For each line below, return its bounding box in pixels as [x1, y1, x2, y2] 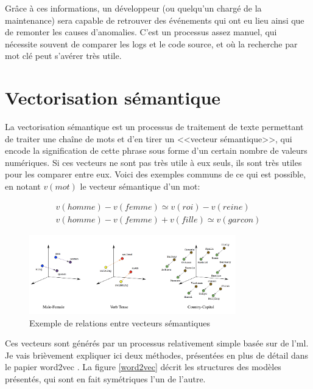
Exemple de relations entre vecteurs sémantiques [29, 316, 210, 329]
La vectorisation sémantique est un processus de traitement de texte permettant [5, 120, 304, 133]
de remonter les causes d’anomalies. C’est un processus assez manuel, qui [5, 26, 277, 38]
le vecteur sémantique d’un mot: [80, 180, 200, 193]
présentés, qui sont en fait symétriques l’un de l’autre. [5, 372, 206, 385]
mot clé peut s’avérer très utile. [5, 49, 122, 62]
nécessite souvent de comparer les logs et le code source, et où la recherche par [5, 37, 298, 50]
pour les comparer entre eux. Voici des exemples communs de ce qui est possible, [5, 168, 306, 181]
